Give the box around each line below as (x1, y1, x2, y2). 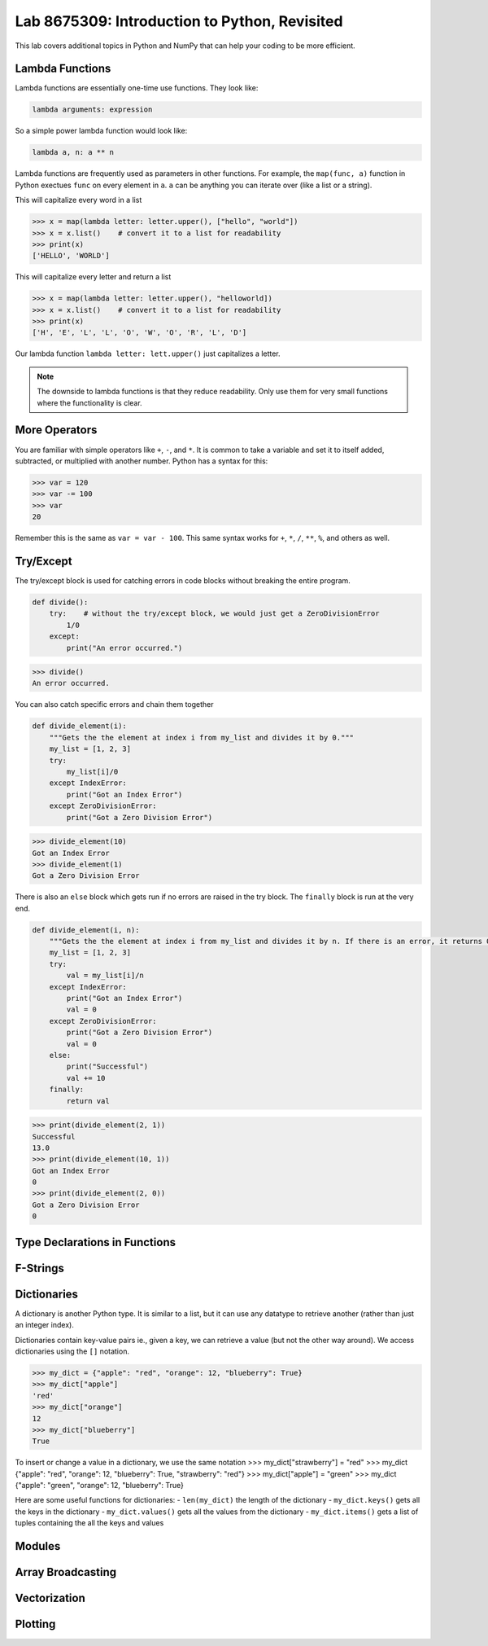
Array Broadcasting (15, 1565, 117, 1579)
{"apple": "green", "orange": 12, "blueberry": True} (15, 1481, 185, 1490)
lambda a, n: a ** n (32, 147, 114, 157)
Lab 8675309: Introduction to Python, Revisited (15, 12, 343, 30)
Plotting (15, 1617, 56, 1631)
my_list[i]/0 (66, 767, 119, 777)
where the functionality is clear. (37, 397, 142, 407)
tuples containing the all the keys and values (15, 1518, 164, 1528)
